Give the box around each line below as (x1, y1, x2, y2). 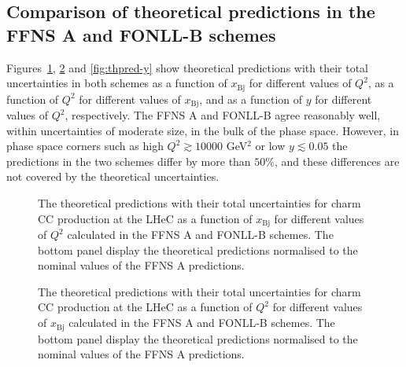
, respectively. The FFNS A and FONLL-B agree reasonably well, (65, 107, 381, 123)
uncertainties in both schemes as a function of (6, 75, 227, 91)
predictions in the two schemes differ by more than (6, 152, 251, 169)
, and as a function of (199, 90, 303, 107)
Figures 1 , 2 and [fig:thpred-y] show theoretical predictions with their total (6, 59, 368, 75)
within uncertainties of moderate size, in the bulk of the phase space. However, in (6, 122, 399, 138)
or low (255, 138, 286, 154)
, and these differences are (274, 152, 400, 169)
